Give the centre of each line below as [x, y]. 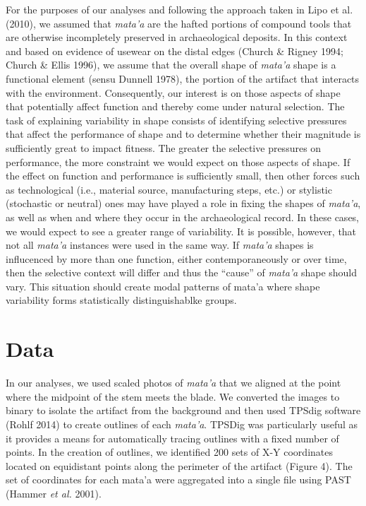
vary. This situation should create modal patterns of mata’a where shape [163, 286]
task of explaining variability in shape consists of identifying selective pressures [176, 120]
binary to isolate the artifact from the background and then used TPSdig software [183, 410]
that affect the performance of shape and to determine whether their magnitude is [183, 134]
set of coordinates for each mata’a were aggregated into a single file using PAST [178, 479]
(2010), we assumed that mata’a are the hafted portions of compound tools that [179, 23]
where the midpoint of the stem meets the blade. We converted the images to [173, 396]
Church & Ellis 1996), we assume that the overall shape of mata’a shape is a [171, 65]
